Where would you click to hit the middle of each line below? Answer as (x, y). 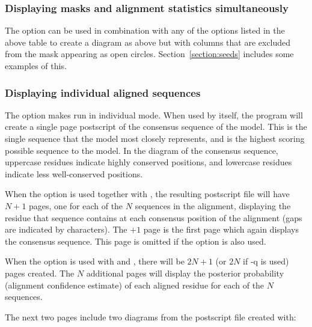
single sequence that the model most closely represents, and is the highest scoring (155, 138)
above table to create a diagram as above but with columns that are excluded (148, 42)
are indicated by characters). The (66, 229)
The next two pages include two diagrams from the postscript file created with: (151, 316)
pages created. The (40, 273)
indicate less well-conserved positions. (74, 173)
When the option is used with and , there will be (95, 261)
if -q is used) (266, 261)
